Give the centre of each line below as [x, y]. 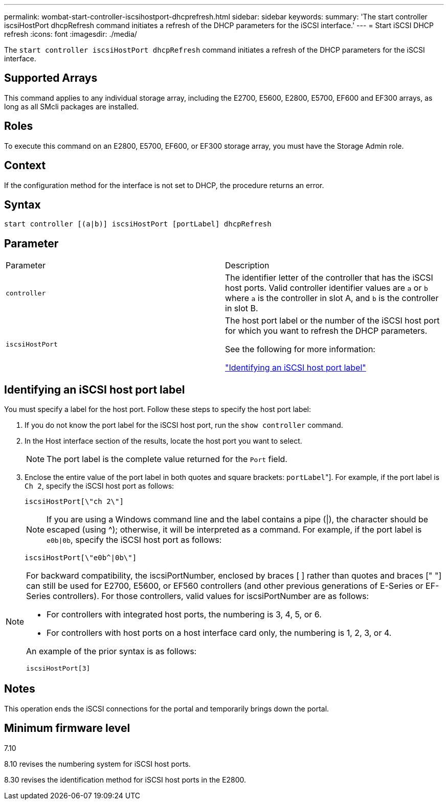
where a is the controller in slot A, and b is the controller [332, 298]
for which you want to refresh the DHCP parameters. [326, 331]
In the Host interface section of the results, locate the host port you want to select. [163, 441]
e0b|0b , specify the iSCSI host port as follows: [134, 540]
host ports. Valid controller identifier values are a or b [327, 288]
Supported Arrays [51, 78]
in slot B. [242, 308]
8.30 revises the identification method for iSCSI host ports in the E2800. [125, 779]
